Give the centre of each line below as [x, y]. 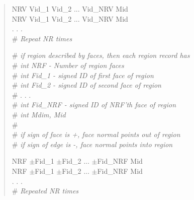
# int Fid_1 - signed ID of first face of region [83, 75]
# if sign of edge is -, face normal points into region [92, 144]
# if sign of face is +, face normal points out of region [96, 134]
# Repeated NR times [45, 191]
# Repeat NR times [42, 38]
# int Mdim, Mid [39, 114]
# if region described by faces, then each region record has [101, 55]
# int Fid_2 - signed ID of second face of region [86, 85]
